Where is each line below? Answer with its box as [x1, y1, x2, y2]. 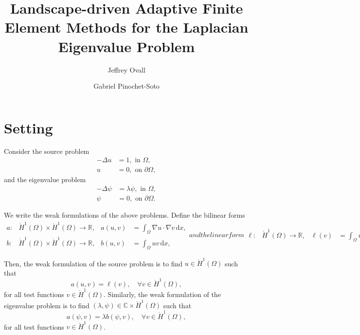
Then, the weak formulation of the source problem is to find [4, 258, 182, 268]
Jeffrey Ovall [108, 64, 145, 74]
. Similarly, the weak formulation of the [104, 289, 221, 299]
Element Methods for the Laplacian [4, 17, 249, 37]
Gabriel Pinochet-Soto [93, 81, 160, 91]
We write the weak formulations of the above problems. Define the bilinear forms [4, 209, 245, 220]
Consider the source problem [4, 146, 90, 156]
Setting [4, 117, 53, 137]
